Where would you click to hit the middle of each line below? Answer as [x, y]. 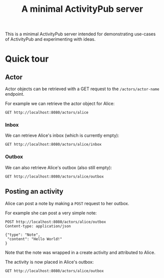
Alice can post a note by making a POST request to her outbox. [67, 203]
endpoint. [15, 94]
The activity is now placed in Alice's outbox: [49, 262]
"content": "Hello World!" [35, 239]
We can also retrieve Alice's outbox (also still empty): [59, 167]
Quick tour [27, 59]
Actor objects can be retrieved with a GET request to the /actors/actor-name [82, 89]
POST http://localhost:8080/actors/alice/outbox [56, 222]
